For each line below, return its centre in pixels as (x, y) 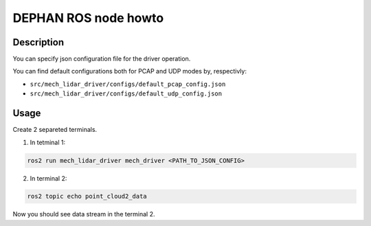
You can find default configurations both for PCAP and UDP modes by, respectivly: (130, 71)
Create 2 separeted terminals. (55, 130)
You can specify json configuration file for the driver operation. (102, 59)
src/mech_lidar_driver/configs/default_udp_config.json (126, 94)
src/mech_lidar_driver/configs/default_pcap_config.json (128, 84)
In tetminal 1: (47, 142)
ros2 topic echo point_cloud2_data (87, 196)
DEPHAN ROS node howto (88, 18)
